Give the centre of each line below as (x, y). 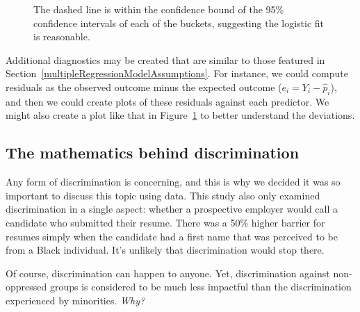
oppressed (26, 287)
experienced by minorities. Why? (75, 300)
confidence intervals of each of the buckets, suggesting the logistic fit (179, 23)
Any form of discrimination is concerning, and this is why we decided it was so (173, 182)
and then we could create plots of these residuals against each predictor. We (167, 101)
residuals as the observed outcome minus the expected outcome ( (144, 87)
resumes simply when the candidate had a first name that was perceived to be (172, 236)
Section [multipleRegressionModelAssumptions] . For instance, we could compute (177, 73)
